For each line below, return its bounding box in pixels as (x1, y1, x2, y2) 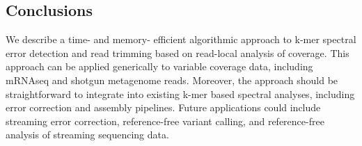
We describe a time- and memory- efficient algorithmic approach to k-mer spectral (6, 32, 356, 47)
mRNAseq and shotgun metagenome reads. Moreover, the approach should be (6, 72, 338, 87)
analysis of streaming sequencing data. (6, 127, 169, 142)
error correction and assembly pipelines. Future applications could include (6, 100, 321, 115)
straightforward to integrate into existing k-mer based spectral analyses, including (6, 86, 355, 101)
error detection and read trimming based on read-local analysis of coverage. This (6, 45, 349, 60)
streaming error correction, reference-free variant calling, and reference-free (6, 113, 324, 128)
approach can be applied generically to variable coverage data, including (6, 59, 313, 74)
